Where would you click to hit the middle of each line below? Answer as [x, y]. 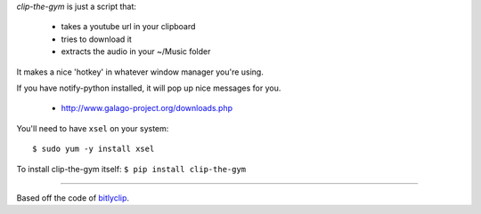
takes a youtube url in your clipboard [128, 27]
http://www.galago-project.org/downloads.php [147, 108]
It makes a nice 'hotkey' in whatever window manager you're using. [140, 72]
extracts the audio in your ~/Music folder [136, 52]
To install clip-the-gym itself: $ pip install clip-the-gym [131, 169]
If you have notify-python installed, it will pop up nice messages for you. [149, 88]
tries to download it [97, 39]
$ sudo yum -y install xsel [94, 149]
